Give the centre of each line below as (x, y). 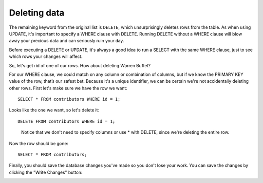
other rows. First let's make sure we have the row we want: (68, 88)
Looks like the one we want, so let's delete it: (54, 110)
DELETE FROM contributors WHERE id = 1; (66, 121)
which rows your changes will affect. (46, 56)
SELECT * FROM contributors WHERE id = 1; (69, 99)
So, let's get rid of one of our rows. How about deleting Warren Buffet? (80, 65)
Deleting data (37, 13)
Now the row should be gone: (38, 143)
